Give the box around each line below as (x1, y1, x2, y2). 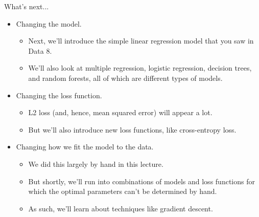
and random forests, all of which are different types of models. (28, 72, 223, 83)
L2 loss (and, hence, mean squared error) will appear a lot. (28, 107, 213, 118)
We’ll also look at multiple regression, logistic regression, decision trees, (28, 62, 252, 73)
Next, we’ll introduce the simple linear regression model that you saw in (28, 35, 254, 46)
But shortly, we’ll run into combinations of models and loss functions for (28, 176, 255, 186)
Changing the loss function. (16, 90, 102, 100)
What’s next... (4, 1, 49, 11)
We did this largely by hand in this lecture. (28, 158, 163, 169)
